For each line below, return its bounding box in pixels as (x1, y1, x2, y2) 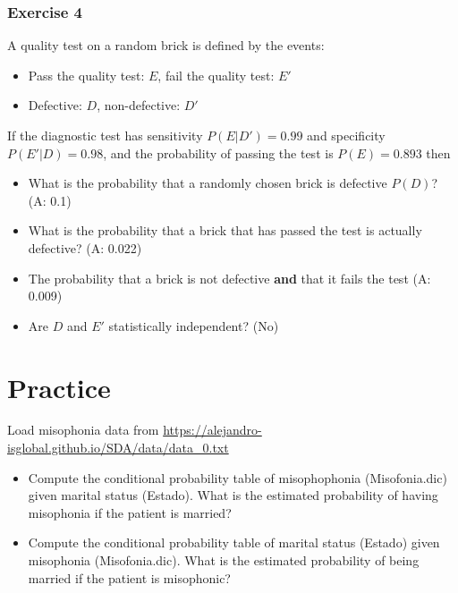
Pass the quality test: (28, 65, 145, 84)
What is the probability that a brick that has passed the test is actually (28, 221, 422, 240)
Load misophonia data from (7, 420, 159, 439)
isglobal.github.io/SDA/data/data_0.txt (7, 438, 229, 457)
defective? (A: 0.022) (28, 238, 142, 257)
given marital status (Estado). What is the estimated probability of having (28, 486, 438, 504)
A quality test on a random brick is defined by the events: (7, 36, 325, 55)
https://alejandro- (163, 420, 262, 439)
